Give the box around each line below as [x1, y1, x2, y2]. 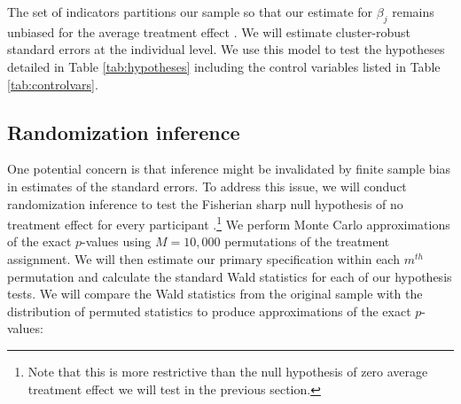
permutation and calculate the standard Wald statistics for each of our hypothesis [7, 267, 452, 285]
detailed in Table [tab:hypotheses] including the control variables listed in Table [7, 57, 441, 75]
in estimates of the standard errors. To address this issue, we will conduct [7, 176, 407, 195]
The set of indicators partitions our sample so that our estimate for [7, 3, 373, 20]
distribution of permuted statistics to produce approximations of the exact [7, 301, 411, 320]
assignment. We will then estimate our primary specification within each [7, 250, 400, 268]
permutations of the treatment [224, 232, 390, 251]
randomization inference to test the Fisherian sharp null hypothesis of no [7, 194, 403, 213]
